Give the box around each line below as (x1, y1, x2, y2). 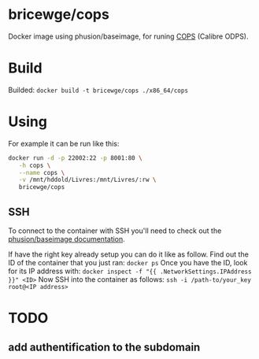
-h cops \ (18, 161, 51, 169)
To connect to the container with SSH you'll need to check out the (8, 226, 222, 235)
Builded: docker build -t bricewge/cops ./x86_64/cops (8, 85, 189, 94)
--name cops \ (18, 168, 65, 176)
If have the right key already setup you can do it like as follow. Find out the (8, 250, 250, 259)
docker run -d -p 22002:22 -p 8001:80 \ (8, 154, 143, 162)
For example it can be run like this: (8, 139, 120, 148)
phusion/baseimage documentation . (8, 235, 126, 243)
